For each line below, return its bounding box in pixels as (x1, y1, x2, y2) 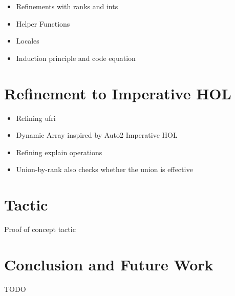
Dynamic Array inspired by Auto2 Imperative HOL (16, 130, 178, 140)
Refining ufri (16, 112, 56, 123)
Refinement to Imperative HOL (4, 82, 231, 103)
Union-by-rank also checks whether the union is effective (16, 164, 193, 175)
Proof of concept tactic (4, 224, 76, 234)
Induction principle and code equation (16, 52, 136, 63)
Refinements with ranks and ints (16, 1, 118, 11)
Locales (16, 35, 39, 46)
